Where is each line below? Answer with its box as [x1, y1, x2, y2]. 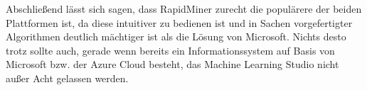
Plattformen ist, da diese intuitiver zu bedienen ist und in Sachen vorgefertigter [6, 15, 353, 30]
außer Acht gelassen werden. [6, 70, 129, 85]
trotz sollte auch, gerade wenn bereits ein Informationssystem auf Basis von [6, 43, 335, 57]
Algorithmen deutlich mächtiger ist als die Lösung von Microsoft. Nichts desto [6, 29, 346, 44]
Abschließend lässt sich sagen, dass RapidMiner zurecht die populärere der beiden [6, 1, 362, 16]
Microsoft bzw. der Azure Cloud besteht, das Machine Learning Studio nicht [6, 57, 339, 72]
